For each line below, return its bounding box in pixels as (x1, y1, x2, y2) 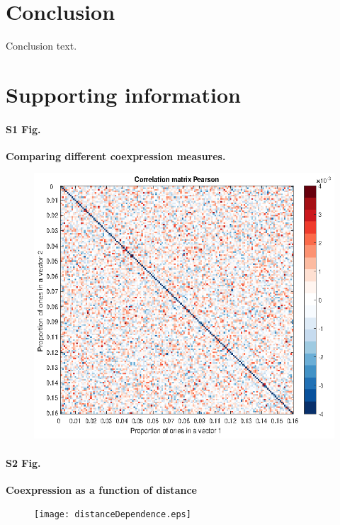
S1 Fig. (6, 121, 41, 136)
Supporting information (6, 79, 241, 108)
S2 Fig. (6, 455, 41, 470)
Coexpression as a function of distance (6, 482, 197, 497)
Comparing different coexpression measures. (6, 148, 226, 163)
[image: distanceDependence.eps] (34, 509, 191, 520)
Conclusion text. (6, 38, 77, 53)
